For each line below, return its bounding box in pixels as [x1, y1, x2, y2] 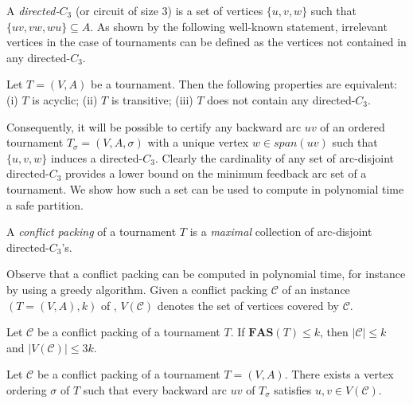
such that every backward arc [83, 381, 228, 398]
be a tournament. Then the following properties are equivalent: [90, 76, 398, 92]
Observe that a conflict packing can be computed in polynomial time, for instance [6, 265, 406, 282]
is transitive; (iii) [111, 91, 193, 108]
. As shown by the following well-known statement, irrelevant [90, 18, 388, 34]
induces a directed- [50, 149, 143, 166]
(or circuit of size [75, 2, 158, 18]
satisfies [274, 381, 312, 398]
